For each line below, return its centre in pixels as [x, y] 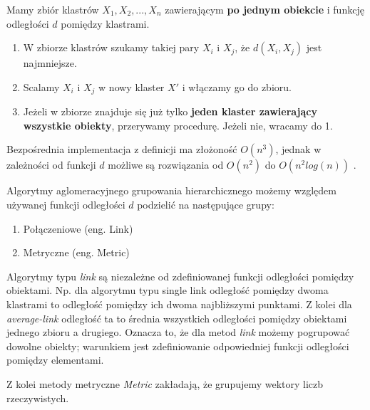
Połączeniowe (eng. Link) [78, 228]
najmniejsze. [50, 63]
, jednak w [298, 149]
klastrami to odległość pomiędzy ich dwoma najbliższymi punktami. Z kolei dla [179, 304]
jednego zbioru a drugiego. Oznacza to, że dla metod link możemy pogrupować [178, 332]
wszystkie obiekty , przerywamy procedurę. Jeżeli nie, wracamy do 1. [178, 125]
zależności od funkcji [51, 165]
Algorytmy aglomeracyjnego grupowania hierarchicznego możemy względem [171, 190]
